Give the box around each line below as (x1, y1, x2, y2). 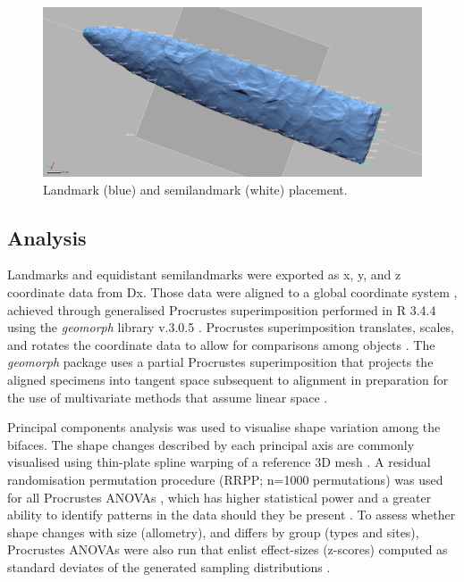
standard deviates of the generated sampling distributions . (7, 557, 331, 576)
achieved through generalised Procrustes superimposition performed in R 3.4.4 (7, 300, 436, 319)
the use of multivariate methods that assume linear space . (7, 387, 328, 406)
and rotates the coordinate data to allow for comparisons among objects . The (7, 335, 435, 353)
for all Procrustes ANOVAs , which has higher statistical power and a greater (7, 487, 432, 506)
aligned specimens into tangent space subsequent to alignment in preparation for (7, 370, 449, 388)
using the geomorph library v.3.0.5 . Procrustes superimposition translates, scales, (7, 318, 454, 337)
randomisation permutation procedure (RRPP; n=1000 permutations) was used (7, 470, 443, 488)
